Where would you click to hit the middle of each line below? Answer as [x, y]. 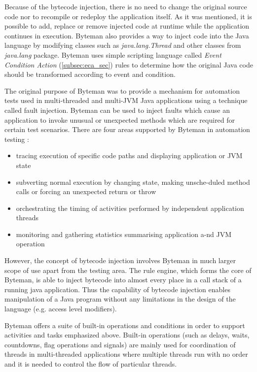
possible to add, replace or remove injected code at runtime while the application [127, 26]
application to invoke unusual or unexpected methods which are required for [120, 119]
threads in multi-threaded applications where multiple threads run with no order [126, 354]
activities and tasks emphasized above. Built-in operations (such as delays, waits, [127, 335]
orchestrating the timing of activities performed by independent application [130, 208]
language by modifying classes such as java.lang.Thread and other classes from [123, 45]
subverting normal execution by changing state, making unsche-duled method [133, 182]
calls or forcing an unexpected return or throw [86, 191]
